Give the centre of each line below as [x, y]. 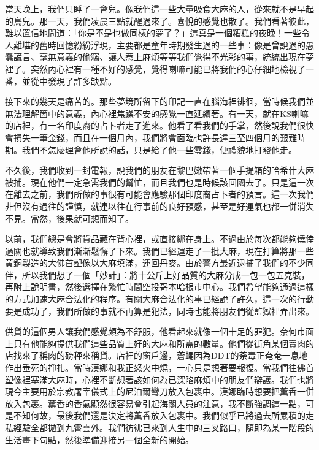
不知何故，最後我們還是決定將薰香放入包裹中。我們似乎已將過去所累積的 [159, 415]
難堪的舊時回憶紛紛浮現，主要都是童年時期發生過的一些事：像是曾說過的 [159, 44]
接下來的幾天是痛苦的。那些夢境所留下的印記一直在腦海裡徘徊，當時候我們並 [159, 101]
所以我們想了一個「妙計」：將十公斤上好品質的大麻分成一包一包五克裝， [166, 274]
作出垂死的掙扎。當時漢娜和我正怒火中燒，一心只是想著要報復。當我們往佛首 [159, 368]
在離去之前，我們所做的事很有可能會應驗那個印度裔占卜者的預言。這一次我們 [159, 194]
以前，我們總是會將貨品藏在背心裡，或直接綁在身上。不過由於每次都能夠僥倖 [159, 239]
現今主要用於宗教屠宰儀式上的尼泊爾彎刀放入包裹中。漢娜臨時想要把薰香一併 [159, 391]
